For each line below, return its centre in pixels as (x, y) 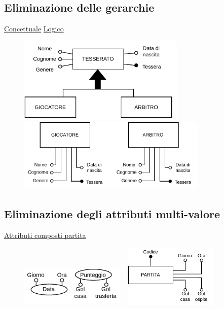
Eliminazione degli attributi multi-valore (112, 213)
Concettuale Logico (34, 29)
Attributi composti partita (45, 235)
